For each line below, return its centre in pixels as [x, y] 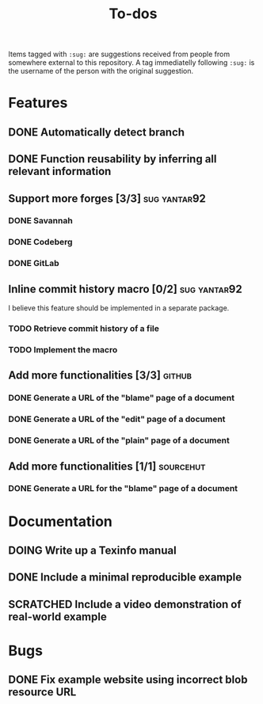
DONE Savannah [40, 221]
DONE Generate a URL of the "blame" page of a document [122, 398]
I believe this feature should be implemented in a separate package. [119, 308]
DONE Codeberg [40, 242]
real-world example [57, 616]
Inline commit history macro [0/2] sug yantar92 [126, 289]
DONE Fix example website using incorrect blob [128, 680]
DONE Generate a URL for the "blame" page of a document [123, 489]
